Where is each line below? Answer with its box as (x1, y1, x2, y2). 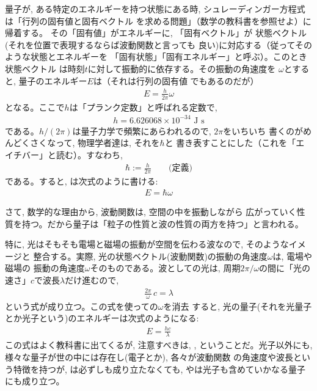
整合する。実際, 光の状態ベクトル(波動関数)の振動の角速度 (33, 249, 268, 262)
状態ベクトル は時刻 (5, 62, 85, 75)
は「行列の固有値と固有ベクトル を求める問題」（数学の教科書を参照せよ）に (5, 14, 312, 27)
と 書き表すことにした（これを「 (164, 136, 296, 149)
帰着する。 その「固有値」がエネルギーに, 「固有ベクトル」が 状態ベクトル (5, 26, 307, 39)
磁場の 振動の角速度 (5, 261, 85, 274)
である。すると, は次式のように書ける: (5, 175, 158, 188)
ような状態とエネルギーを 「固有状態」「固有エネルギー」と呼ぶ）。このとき (5, 50, 307, 63)
